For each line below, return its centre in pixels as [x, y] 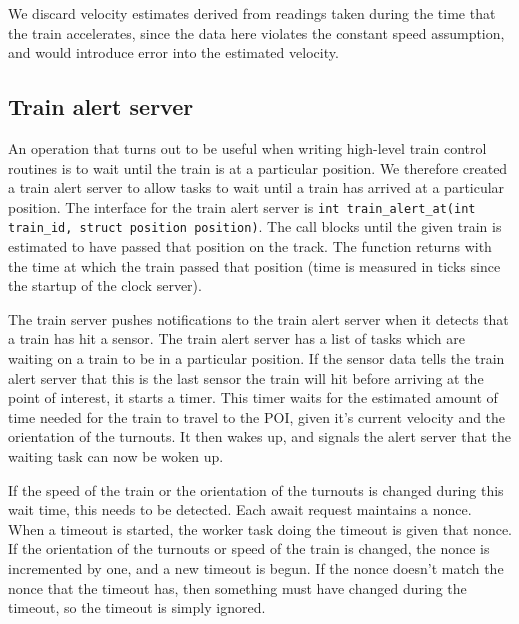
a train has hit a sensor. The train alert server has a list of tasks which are [237, 338]
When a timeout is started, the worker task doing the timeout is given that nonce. [260, 528]
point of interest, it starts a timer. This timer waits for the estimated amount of [253, 397]
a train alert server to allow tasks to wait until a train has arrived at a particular [256, 187]
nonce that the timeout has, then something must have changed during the [237, 587]
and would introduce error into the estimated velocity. [173, 52]
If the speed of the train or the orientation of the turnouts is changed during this [256, 489]
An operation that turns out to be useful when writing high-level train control [247, 147]
